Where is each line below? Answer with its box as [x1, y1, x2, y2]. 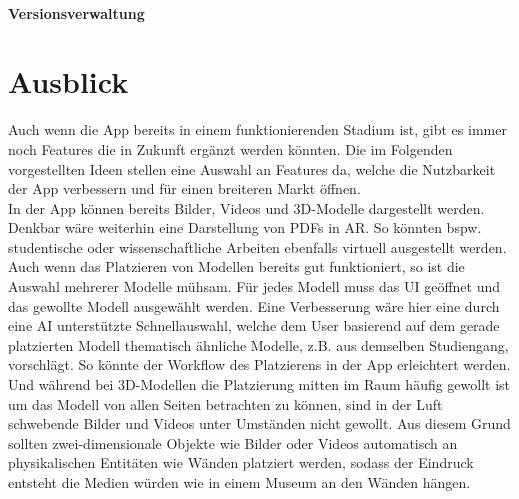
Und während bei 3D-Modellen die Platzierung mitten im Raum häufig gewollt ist [8, 374, 511, 395]
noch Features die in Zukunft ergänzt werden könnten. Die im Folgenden [8, 138, 453, 159]
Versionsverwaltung [8, 2, 145, 23]
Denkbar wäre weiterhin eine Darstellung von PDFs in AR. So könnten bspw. [8, 217, 482, 238]
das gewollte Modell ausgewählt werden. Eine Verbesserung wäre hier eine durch [8, 295, 500, 316]
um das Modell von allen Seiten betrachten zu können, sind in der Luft [8, 393, 443, 414]
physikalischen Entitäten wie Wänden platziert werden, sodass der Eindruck [8, 452, 474, 473]
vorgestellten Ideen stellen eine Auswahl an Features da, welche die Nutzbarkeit [8, 158, 496, 179]
